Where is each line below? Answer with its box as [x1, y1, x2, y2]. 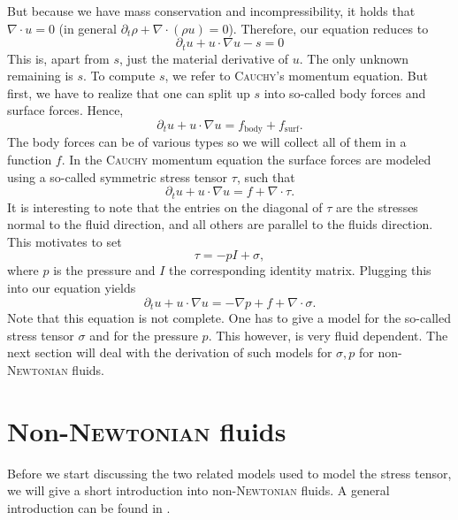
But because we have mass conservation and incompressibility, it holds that [7, 2, 416, 19]
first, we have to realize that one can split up [7, 83, 250, 102]
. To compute [83, 66, 156, 85]
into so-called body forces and [263, 83, 426, 102]
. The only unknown [299, 49, 409, 67]
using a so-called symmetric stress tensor [7, 167, 228, 186]
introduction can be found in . [7, 498, 171, 516]
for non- [359, 343, 402, 362]
